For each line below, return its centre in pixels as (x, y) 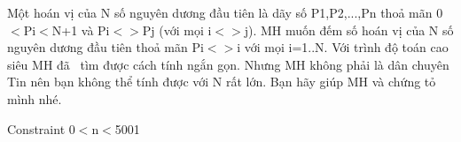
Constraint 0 (41, 128)
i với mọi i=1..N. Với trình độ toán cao (343, 47)
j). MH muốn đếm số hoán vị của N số (349, 30)
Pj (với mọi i (177, 30)
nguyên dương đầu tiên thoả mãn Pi (105, 47)
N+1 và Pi (81, 30)
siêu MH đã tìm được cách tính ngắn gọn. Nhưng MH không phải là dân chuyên (228, 64)
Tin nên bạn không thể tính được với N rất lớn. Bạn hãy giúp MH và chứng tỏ (222, 82)
